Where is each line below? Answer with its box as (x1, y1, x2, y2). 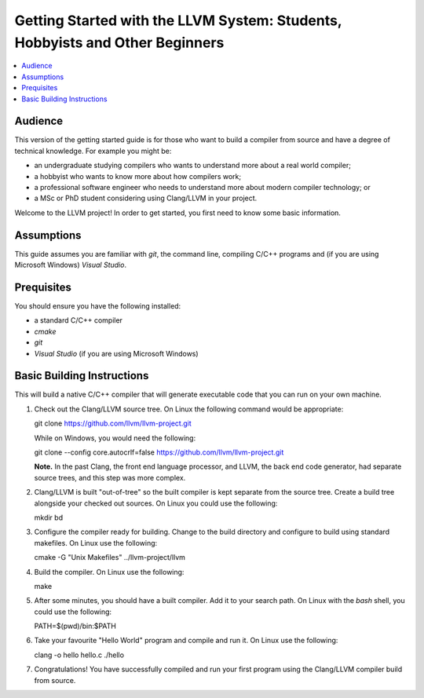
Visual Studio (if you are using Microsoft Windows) (34, 349, 199, 358)
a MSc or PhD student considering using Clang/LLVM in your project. (34, 193, 258, 203)
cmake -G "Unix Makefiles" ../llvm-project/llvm (34, 553, 186, 562)
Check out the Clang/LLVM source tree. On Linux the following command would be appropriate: (34, 404, 344, 414)
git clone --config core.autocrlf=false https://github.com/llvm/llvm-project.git (34, 448, 284, 457)
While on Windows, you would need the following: (34, 433, 196, 443)
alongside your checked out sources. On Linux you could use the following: (34, 499, 278, 508)
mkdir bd (34, 513, 63, 522)
